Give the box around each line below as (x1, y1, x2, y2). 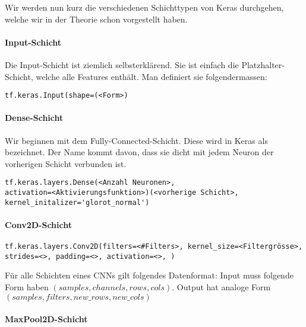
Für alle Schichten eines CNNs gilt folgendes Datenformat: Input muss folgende (5, 269, 294, 281)
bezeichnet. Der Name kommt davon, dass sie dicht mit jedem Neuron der (5, 146, 274, 158)
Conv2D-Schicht (5, 218, 72, 230)
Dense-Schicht (5, 111, 64, 124)
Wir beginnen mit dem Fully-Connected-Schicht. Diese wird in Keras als (5, 134, 268, 146)
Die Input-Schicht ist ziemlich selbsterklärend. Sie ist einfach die (5, 58, 239, 70)
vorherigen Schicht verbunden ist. (5, 157, 127, 169)
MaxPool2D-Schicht (5, 313, 88, 325)
